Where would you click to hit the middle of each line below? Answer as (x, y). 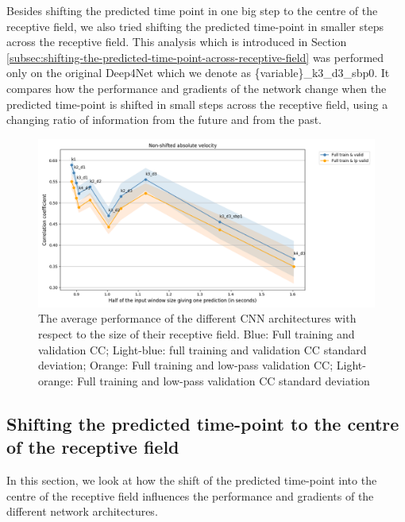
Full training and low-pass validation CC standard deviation (224, 380)
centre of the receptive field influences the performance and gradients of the (190, 495)
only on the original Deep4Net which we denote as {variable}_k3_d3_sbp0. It (198, 73)
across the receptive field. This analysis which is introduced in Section (177, 42)
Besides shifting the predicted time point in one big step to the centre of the (192, 10)
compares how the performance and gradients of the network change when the (197, 88)
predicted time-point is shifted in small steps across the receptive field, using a (197, 104)
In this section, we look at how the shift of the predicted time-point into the (192, 479)
